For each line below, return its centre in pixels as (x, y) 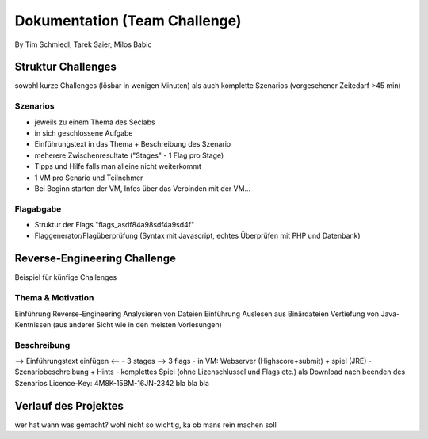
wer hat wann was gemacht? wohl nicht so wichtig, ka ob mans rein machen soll (145, 425)
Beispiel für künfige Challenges (66, 277)
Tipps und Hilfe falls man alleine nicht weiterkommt (118, 166)
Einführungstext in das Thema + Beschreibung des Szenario (133, 144)
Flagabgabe (38, 208)
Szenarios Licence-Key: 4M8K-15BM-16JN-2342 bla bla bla (112, 383)
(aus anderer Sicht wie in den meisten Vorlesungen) (137, 324)
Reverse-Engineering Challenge (96, 259)
